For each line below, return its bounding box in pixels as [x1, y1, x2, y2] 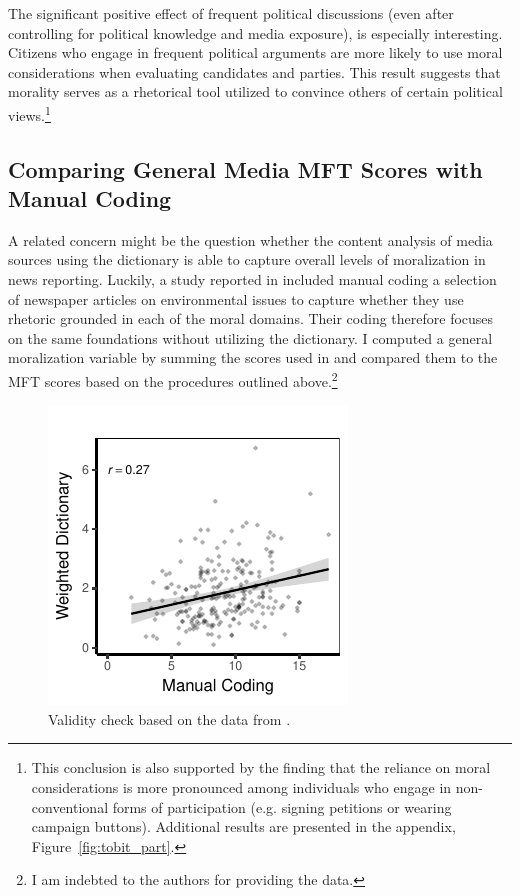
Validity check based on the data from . [48, 708, 291, 729]
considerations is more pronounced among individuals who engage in [31, 777, 452, 797]
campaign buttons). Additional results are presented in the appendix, [31, 816, 456, 837]
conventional [31, 796, 109, 817]
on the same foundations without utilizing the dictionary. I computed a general [8, 327, 493, 348]
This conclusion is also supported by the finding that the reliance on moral [31, 757, 491, 778]
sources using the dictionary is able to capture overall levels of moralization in [8, 249, 486, 270]
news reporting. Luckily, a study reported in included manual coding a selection [8, 269, 497, 289]
